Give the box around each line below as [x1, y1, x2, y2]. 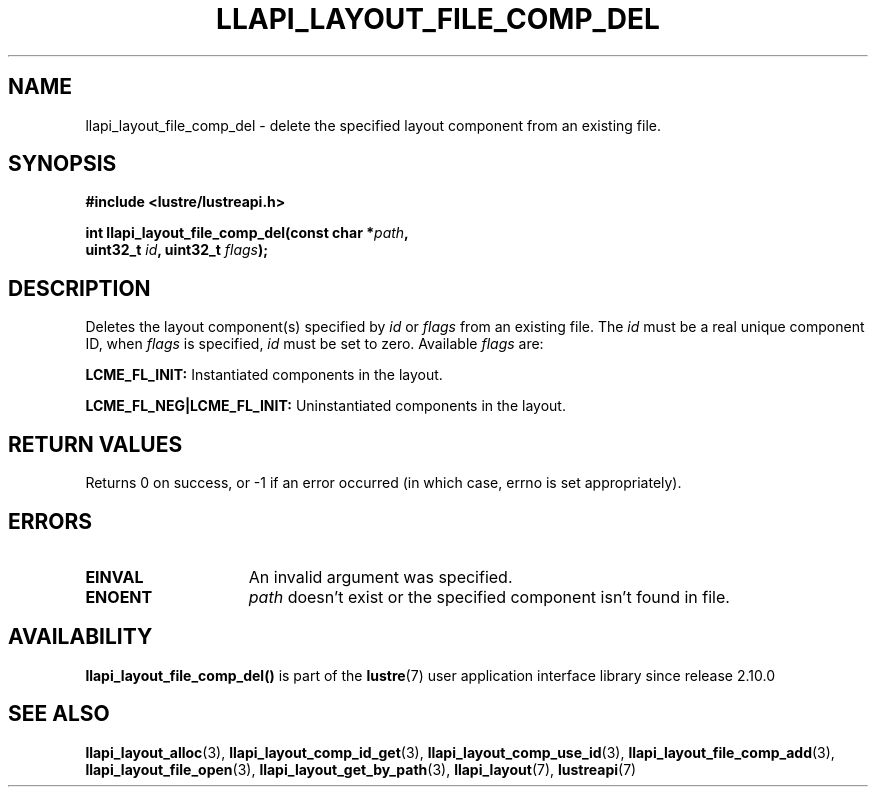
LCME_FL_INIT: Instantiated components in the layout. [85, 366, 443, 384]
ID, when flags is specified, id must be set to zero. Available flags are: [85, 335, 544, 353]
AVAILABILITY [8, 624, 153, 650]
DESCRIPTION [8, 275, 151, 301]
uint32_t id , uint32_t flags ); [85, 241, 269, 259]
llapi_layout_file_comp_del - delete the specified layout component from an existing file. [85, 116, 661, 134]
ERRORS [8, 508, 93, 534]
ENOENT [85, 586, 153, 607]
